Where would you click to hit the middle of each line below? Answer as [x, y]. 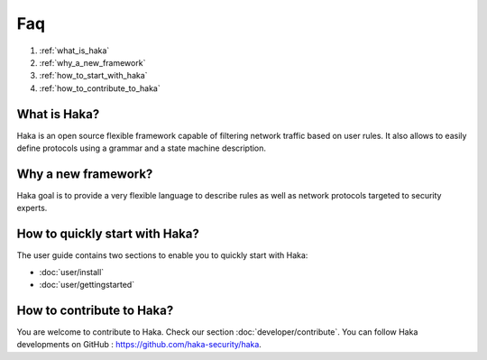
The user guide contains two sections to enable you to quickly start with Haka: [162, 255]
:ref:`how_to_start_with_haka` [93, 76]
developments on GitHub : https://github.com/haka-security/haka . [139, 345]
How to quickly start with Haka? [108, 234]
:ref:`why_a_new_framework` [92, 62]
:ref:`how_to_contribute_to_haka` [100, 88]
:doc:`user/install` [72, 272]
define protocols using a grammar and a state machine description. [141, 148]
